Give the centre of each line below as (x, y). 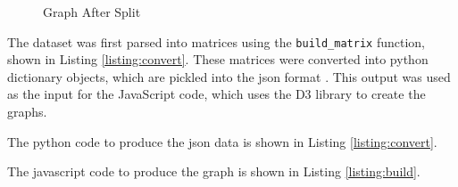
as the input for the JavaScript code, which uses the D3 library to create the (217, 94)
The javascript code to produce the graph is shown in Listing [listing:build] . (214, 171)
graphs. (27, 112)
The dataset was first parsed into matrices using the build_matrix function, (216, 41)
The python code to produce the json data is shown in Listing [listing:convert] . (222, 141)
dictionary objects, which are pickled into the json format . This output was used (229, 76)
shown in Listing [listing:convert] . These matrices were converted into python (218, 59)
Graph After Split (92, 12)
